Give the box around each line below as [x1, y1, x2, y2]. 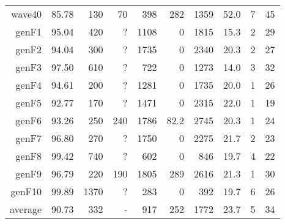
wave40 [11, 7, 42, 21]
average [10, 202, 42, 216]
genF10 [10, 184, 42, 198]
